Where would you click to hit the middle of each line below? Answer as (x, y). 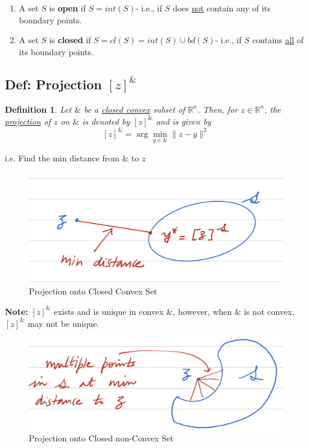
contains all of (278, 40)
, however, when (202, 311)
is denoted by (106, 121)
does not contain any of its (222, 8)
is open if (67, 8)
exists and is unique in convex (109, 311)
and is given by (183, 121)
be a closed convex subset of (134, 109)
